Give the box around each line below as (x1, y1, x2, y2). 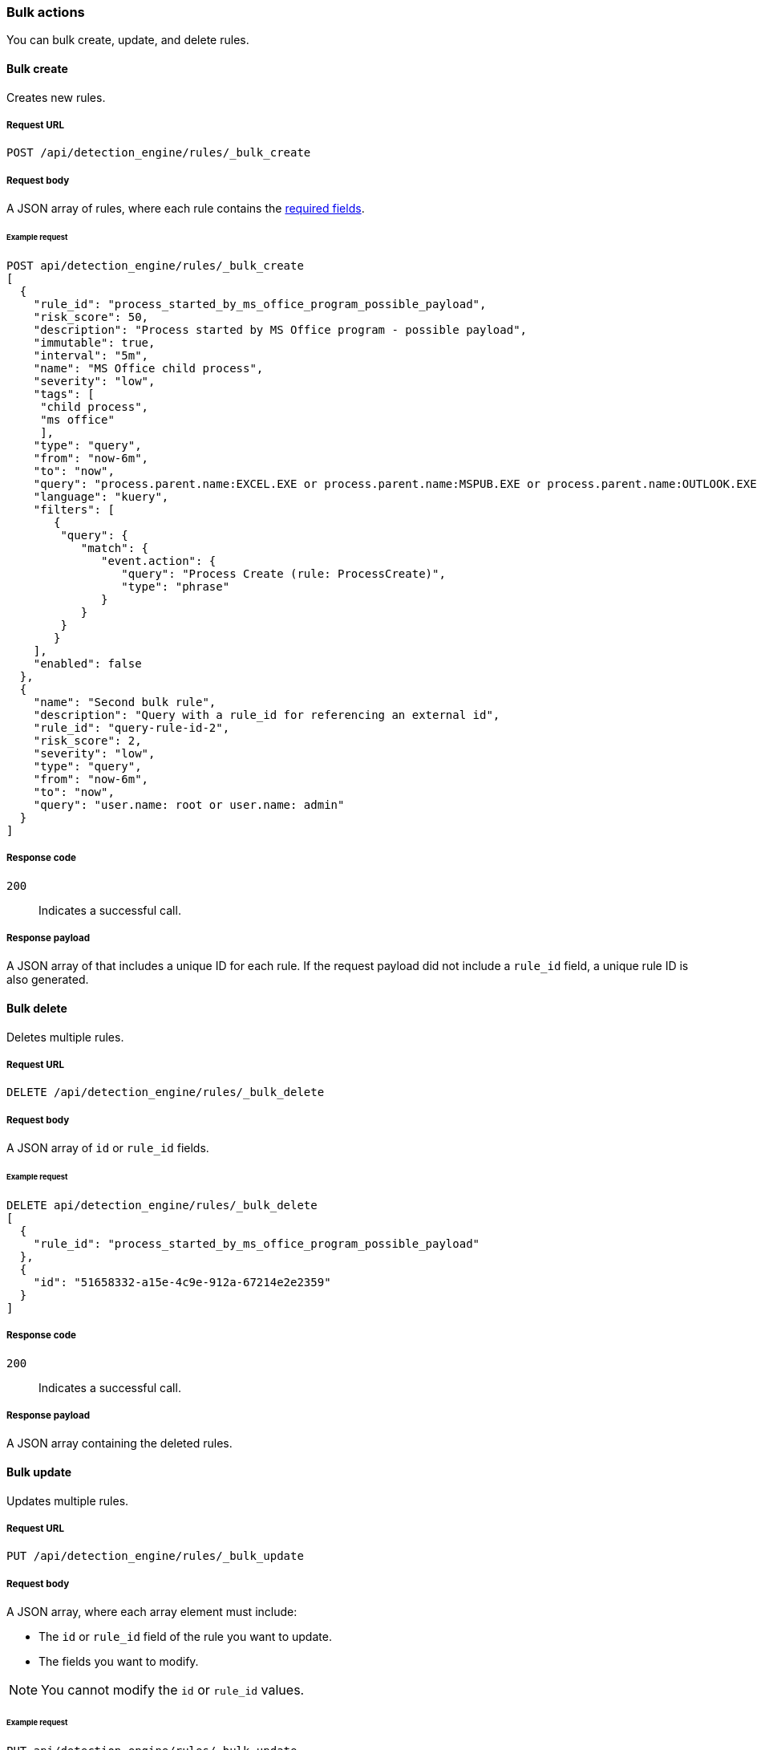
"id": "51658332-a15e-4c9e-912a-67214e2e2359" (33, 1275, 331, 1289)
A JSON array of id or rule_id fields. (6, 1141, 209, 1155)
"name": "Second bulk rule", (33, 695, 217, 709)
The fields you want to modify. (38, 1655, 199, 1669)
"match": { (80, 541, 149, 554)
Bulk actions (6, 4, 85, 20)
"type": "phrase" (121, 579, 230, 593)
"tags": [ (33, 387, 95, 400)
